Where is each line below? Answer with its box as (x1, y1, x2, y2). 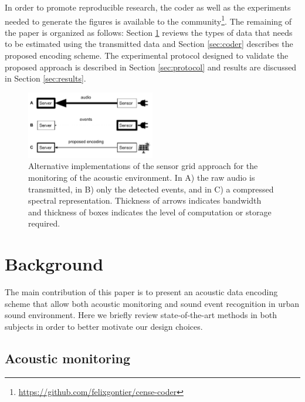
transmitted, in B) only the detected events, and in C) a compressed (28, 183, 274, 195)
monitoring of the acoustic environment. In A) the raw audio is (28, 171, 255, 183)
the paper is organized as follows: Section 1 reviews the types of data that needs (5, 26, 293, 38)
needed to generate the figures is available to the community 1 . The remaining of (5, 13, 292, 27)
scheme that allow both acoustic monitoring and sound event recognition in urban (5, 297, 300, 309)
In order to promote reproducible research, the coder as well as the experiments (5, 1, 291, 13)
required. (28, 217, 60, 229)
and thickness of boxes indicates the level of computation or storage (28, 205, 272, 218)
